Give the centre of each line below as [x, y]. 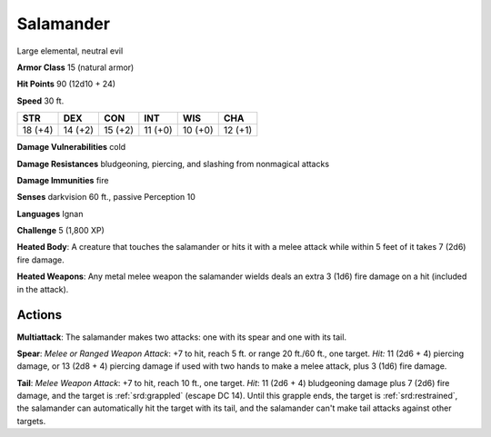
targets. [31, 421]
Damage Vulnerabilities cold [71, 147]
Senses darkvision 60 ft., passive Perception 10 [106, 197]
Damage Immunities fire [63, 180]
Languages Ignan [50, 214]
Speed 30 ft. [40, 101]
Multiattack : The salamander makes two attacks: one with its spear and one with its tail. [182, 337]
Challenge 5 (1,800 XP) [60, 231]
